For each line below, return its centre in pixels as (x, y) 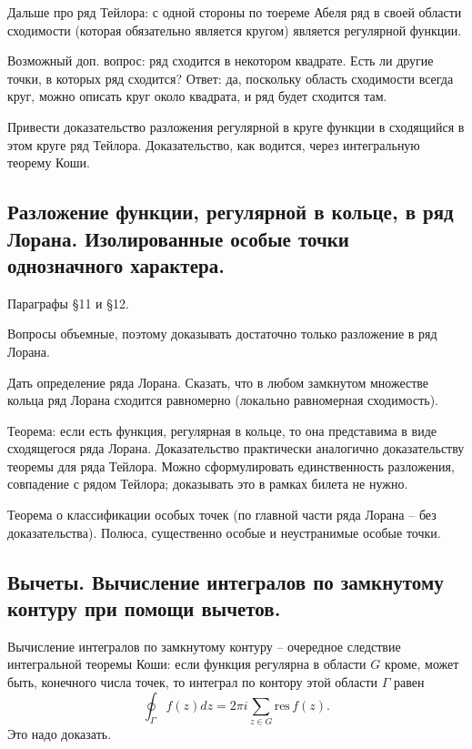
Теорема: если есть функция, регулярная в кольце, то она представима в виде (222, 430)
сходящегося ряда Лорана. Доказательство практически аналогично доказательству (236, 448)
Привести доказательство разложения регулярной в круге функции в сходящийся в (236, 126)
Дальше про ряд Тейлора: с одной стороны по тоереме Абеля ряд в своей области (235, 12)
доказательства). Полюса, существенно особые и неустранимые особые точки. (224, 532)
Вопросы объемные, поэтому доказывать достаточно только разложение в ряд (222, 334)
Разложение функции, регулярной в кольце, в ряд (231, 212)
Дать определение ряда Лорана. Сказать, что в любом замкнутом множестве (218, 382)
